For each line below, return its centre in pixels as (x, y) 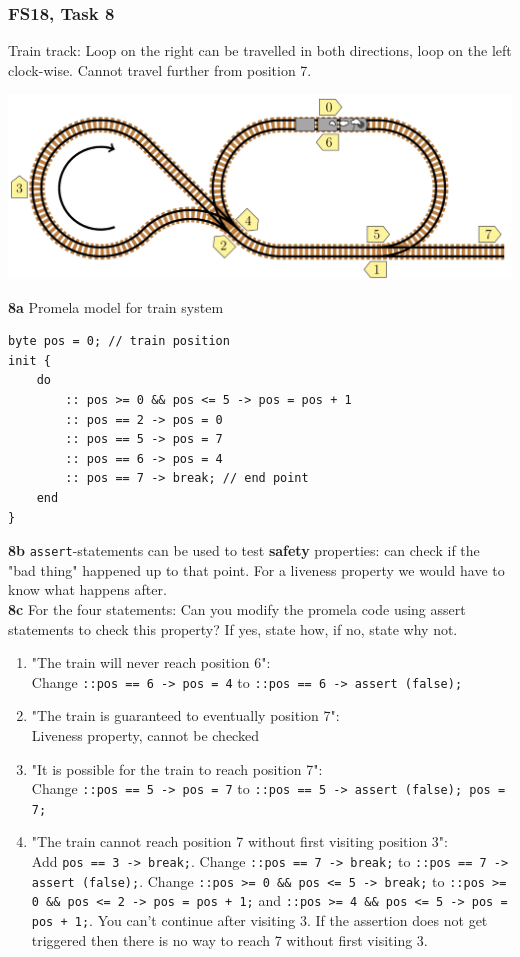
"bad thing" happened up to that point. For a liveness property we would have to (256, 569)
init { (29, 360)
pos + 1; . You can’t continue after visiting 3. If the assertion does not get (259, 920)
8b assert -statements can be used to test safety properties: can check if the (244, 550)
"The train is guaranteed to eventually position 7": (185, 715)
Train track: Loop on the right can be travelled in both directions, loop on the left (260, 50)
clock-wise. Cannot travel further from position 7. (160, 69)
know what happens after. (87, 589)
